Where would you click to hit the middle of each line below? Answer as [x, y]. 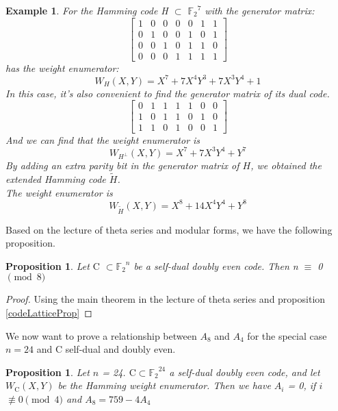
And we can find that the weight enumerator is [103, 139]
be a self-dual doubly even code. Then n [216, 265]
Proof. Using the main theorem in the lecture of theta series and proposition [166, 299]
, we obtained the [286, 165]
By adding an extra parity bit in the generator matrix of [122, 165]
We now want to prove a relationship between [101, 335]
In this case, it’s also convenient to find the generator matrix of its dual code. [168, 93]
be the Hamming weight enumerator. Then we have [164, 385]
